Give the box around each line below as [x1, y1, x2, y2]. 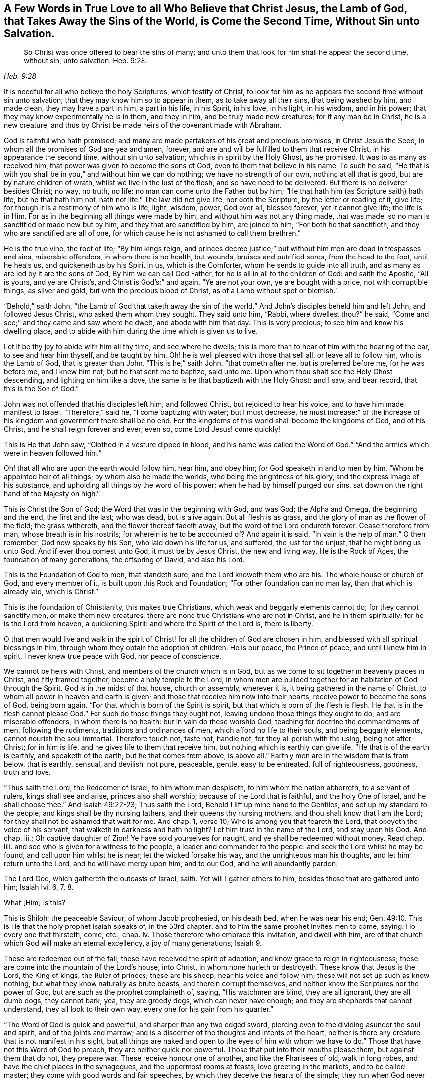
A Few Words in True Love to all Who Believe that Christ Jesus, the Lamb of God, [4, 2, 407, 15]
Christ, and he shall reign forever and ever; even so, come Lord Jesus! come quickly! [4, 425, 281, 434]
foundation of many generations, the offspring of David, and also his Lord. [4, 555, 245, 564]
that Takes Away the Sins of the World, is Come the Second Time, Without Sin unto [4, 15, 420, 27]
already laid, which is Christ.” [4, 587, 98, 596]
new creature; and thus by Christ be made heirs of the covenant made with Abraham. [4, 121, 282, 130]
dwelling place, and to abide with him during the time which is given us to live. [4, 327, 258, 336]
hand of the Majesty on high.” [4, 489, 100, 498]
